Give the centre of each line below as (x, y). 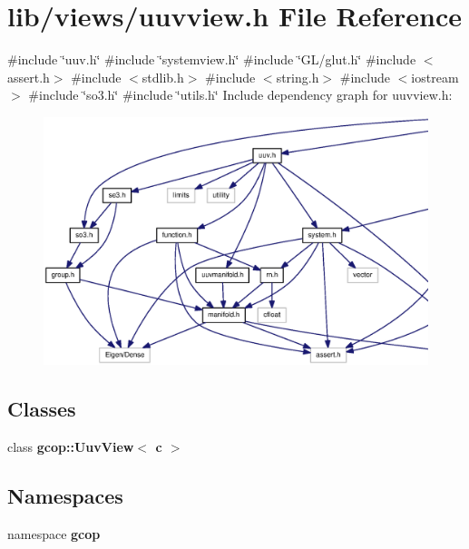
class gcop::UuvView (71, 446)
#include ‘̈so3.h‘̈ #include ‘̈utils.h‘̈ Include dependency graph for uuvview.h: (240, 95)
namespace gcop (54, 533)
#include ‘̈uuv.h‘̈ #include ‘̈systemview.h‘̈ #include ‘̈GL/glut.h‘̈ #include (212, 59)
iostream (435, 77)
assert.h (29, 77)
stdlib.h (163, 77)
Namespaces (65, 495)
